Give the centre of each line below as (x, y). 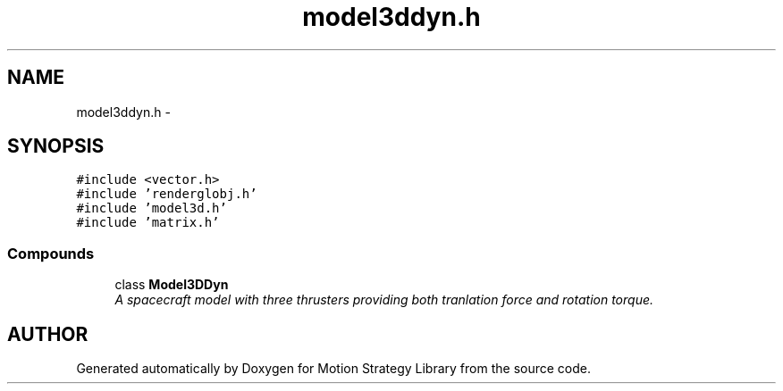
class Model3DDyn (172, 285)
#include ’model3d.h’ (152, 208)
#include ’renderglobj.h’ (167, 194)
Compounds (51, 253)
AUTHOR (48, 334)
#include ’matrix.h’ (148, 223)
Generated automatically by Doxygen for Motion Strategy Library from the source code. (334, 369)
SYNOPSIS (56, 146)
